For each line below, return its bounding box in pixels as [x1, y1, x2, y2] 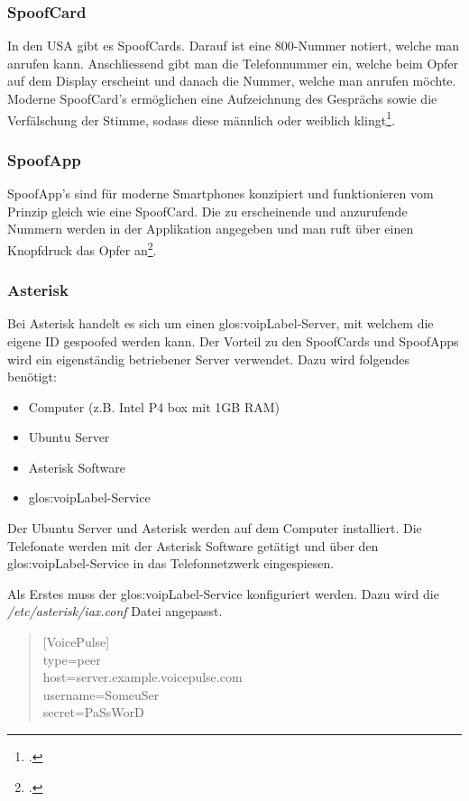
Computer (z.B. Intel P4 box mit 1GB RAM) [28, 397, 280, 416]
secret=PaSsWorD [42, 703, 144, 722]
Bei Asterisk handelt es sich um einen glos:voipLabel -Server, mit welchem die [7, 314, 434, 333]
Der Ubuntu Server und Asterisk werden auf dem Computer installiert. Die [7, 519, 422, 538]
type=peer [42, 649, 101, 668]
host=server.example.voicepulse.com [42, 667, 243, 686]
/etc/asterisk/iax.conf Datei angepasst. [7, 602, 223, 621]
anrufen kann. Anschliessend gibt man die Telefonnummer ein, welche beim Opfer [7, 53, 459, 72]
